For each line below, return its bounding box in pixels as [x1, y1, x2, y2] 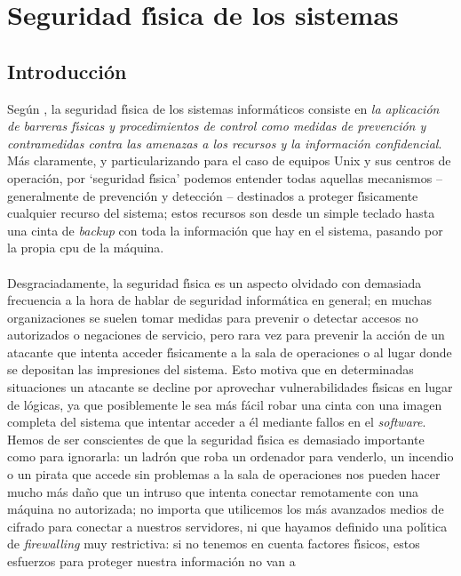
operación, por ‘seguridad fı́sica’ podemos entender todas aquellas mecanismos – [7, 168, 442, 187]
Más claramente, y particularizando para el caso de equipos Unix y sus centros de [7, 151, 451, 170]
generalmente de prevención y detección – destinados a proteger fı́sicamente [7, 186, 418, 204]
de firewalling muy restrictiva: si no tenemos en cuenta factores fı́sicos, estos [7, 534, 420, 553]
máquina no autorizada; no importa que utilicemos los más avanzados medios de [7, 500, 444, 518]
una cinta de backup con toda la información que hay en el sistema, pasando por [7, 220, 443, 239]
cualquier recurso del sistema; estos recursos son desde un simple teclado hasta [7, 204, 435, 222]
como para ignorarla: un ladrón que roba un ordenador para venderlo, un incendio [7, 447, 454, 466]
